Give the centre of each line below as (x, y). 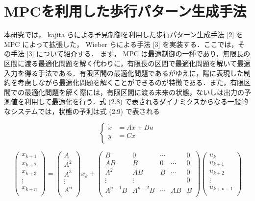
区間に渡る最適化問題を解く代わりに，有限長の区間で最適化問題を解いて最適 (127, 63)
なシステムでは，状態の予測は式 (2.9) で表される (82, 111)
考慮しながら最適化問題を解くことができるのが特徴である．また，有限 (131, 82)
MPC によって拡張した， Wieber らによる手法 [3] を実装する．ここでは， (121, 44)
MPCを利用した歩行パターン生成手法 (125, 11)
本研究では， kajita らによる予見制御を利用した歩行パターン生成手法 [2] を (124, 34)
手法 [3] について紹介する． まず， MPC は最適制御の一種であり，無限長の (130, 54)
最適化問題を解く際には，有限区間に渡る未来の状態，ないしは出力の (134, 92)
